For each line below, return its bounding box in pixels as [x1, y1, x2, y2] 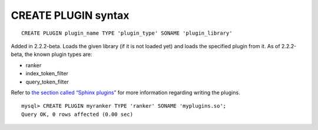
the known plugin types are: [24, 51, 92, 58]
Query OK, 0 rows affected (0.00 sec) [21, 111, 134, 118]
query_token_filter [25, 78, 69, 85]
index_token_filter [25, 70, 69, 77]
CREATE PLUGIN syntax [11, 9, 130, 22]
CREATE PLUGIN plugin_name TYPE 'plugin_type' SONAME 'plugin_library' [21, 29, 233, 36]
